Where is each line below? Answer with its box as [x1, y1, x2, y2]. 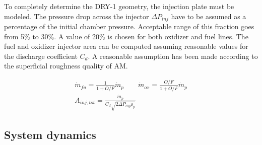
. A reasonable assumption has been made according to [88, 50, 258, 61]
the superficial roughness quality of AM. [4, 60, 128, 71]
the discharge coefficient [4, 50, 78, 61]
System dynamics [4, 127, 96, 142]
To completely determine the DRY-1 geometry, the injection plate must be [4, 1, 234, 11]
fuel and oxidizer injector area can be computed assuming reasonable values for [4, 41, 248, 51]
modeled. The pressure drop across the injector [4, 11, 149, 21]
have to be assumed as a [171, 11, 246, 21]
